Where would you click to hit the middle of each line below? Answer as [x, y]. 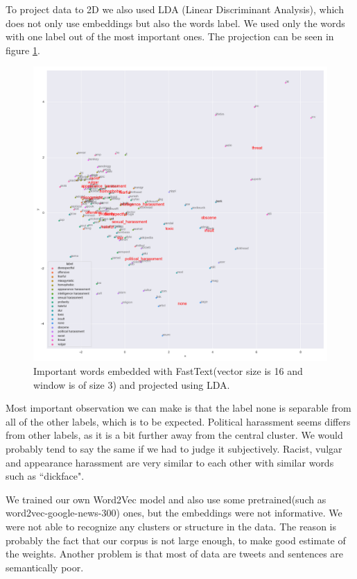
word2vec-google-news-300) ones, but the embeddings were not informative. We [174, 513]
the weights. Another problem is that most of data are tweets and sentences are [175, 554]
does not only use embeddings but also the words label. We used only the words [175, 23]
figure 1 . [23, 50]
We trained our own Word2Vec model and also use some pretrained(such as [166, 499]
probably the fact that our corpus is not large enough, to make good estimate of [176, 540]
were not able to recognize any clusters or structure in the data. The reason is [171, 526]
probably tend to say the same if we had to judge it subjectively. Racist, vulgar [174, 448]
